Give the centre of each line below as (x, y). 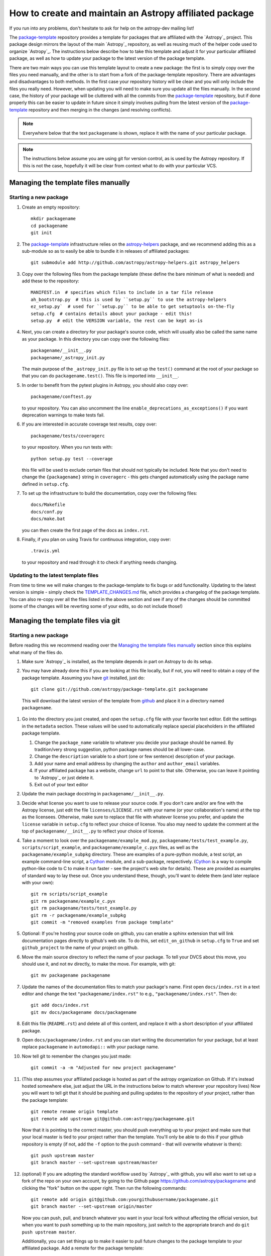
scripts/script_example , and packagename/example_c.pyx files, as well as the (110, 848)
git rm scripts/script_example (69, 894)
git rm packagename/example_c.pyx (73, 901)
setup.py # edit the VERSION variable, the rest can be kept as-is (117, 321)
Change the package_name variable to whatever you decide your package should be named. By (134, 742)
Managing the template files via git (65, 620)
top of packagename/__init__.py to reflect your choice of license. (93, 831)
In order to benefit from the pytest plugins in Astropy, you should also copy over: (105, 385)
